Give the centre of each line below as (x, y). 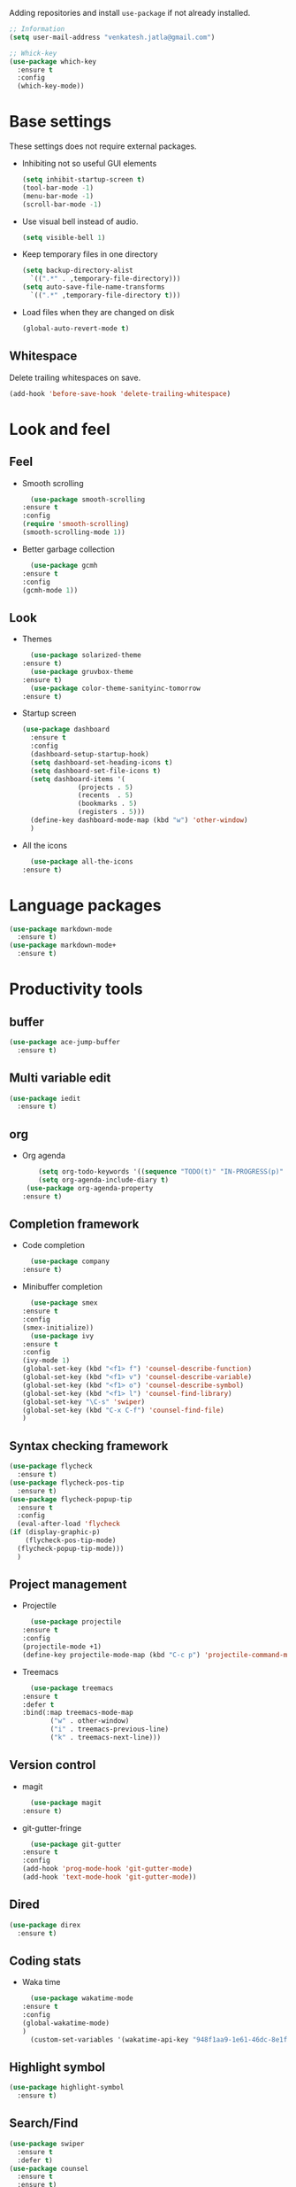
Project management (68, 1585)
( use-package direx (45, 1925)
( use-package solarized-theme (86, 655)
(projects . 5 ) (106, 787)
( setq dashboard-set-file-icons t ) (96, 771)
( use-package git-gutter (76, 1844)
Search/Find (44, 2124)
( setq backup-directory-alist (78, 271)
